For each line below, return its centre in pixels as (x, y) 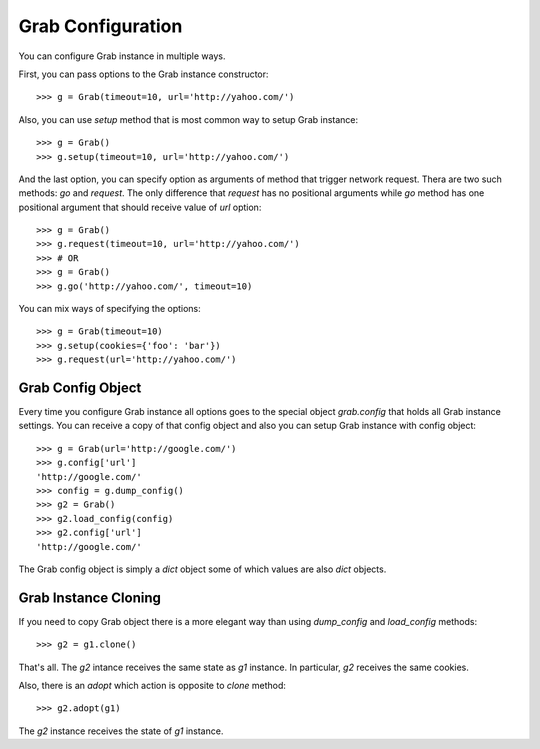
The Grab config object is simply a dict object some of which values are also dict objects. (202, 569)
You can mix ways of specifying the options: (110, 309)
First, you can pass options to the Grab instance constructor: (143, 74)
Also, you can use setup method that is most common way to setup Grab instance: (188, 119)
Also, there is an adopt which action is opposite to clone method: (152, 686)
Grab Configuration (100, 26)
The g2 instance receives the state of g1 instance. (121, 731)
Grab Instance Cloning (90, 597)
